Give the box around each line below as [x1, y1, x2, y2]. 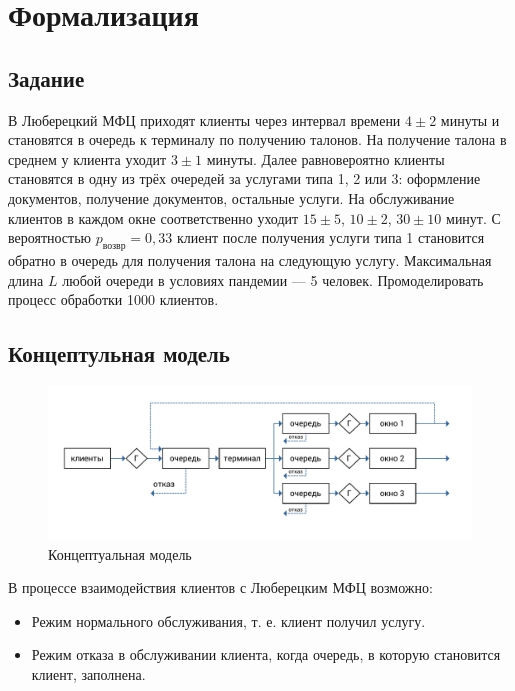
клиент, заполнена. [31, 663, 146, 684]
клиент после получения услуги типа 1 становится [176, 227, 485, 248]
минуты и [440, 109, 500, 130]
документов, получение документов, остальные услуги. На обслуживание [8, 187, 455, 208]
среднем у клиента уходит [8, 148, 167, 169]
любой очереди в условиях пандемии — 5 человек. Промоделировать [62, 269, 484, 290]
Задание [8, 62, 85, 93]
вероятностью [8, 227, 92, 248]
